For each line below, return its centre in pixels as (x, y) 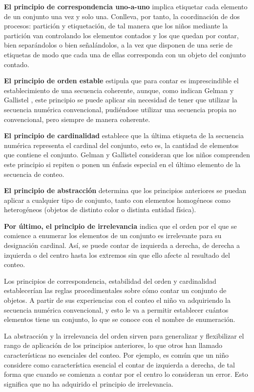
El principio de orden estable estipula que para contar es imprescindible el (121, 81)
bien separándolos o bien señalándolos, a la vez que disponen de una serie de (118, 45)
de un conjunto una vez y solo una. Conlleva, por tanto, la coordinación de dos (122, 16)
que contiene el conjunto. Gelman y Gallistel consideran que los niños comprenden (127, 155)
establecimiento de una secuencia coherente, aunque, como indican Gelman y (119, 90)
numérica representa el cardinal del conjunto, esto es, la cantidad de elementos (121, 145)
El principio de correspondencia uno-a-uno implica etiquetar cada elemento (126, 6)
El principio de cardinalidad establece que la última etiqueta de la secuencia (124, 135)
